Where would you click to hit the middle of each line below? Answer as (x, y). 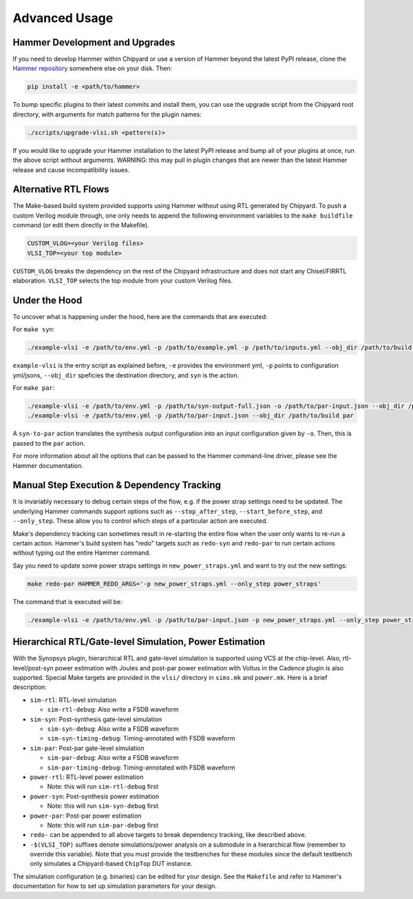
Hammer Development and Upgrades (94, 42)
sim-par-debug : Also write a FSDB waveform (113, 758)
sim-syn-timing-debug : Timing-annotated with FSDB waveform (141, 738)
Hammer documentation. (48, 466)
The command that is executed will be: (67, 601)
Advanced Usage (63, 18)
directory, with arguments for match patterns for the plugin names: (107, 114)
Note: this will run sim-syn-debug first (103, 806)
